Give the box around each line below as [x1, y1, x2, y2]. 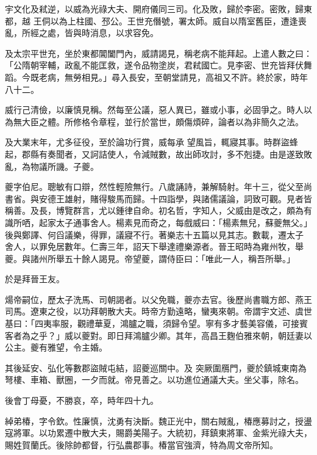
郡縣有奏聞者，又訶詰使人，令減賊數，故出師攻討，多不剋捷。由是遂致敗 [21, 147, 312, 160]
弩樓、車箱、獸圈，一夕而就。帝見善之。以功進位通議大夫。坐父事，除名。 [5, 373, 304, 386]
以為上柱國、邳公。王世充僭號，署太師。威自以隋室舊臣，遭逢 [50, 14, 298, 27]
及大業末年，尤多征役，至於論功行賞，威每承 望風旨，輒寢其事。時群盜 [5, 136, 290, 148]
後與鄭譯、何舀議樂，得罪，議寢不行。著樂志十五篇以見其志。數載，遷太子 [5, 228, 304, 241]
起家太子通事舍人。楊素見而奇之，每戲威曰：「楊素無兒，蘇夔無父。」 [38, 216, 312, 228]
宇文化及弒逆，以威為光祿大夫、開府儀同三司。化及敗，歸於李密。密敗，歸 [5, 2, 304, 15]
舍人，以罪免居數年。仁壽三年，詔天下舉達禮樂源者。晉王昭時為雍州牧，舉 [5, 240, 304, 253]
